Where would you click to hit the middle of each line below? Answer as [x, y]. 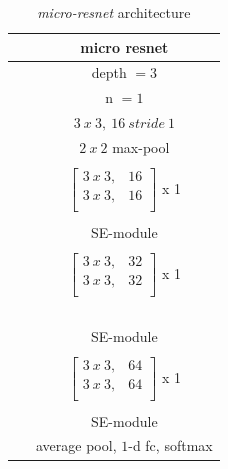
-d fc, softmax [170, 445]
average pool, [76, 445]
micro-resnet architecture [114, 12]
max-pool [141, 146]
